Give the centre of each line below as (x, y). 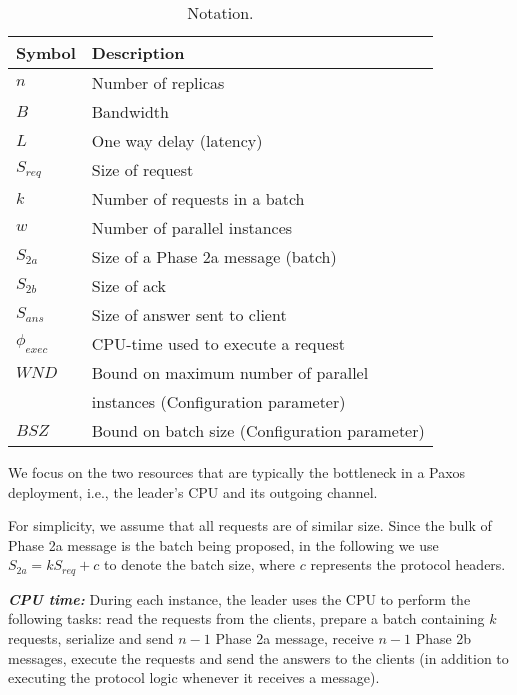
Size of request (142, 169)
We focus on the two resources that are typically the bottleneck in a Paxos (237, 472)
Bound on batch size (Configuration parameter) (258, 430)
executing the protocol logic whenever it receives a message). (194, 677)
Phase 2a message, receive (294, 638)
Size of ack (129, 285)
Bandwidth (130, 111)
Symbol (46, 52)
